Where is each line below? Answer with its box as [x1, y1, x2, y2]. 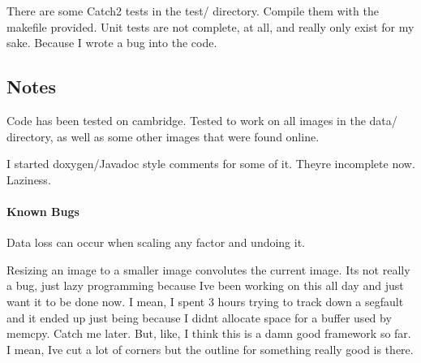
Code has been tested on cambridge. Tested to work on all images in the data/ [6, 111, 397, 128]
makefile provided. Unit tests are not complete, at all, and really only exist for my [6, 18, 415, 35]
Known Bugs [6, 202, 79, 219]
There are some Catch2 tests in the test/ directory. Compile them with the [6, 2, 379, 19]
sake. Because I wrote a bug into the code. [6, 34, 217, 51]
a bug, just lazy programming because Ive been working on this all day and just [6, 277, 404, 294]
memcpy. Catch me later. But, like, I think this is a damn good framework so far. [6, 325, 411, 342]
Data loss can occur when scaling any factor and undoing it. [6, 234, 306, 251]
